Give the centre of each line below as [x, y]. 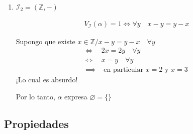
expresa [76, 96]
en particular [123, 70]
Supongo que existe [45, 41]
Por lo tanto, [35, 96]
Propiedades [36, 123]
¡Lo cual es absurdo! [47, 80]
